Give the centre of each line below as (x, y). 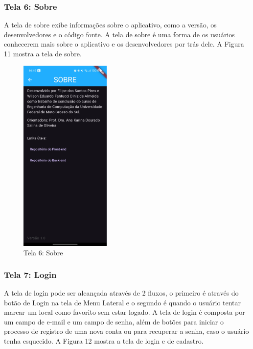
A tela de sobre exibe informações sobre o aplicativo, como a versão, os (110, 25)
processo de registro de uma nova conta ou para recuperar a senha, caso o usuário (126, 331)
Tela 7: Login (30, 274)
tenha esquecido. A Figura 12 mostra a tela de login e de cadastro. (104, 340)
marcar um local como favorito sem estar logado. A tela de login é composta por (125, 312)
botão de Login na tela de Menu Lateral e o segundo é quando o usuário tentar (123, 302)
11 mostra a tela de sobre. (43, 53)
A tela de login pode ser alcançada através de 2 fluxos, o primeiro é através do (121, 292)
